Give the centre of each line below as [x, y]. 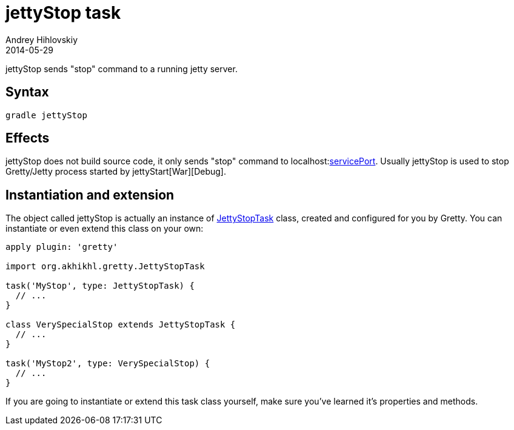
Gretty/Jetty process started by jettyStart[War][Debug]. [116, 172]
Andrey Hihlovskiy [42, 39]
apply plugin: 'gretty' [62, 247]
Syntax [27, 92]
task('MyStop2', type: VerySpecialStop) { [108, 364]
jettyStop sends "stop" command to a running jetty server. [122, 69]
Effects [28, 138]
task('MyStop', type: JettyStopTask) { [100, 286]
